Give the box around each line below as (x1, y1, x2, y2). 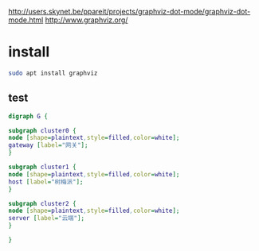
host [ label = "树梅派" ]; (8, 178, 84, 186)
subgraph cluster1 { (8, 163, 77, 171)
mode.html (8, 15, 44, 25)
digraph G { (8, 112, 48, 120)
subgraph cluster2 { (8, 199, 77, 207)
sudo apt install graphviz (8, 69, 98, 77)
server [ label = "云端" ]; (8, 214, 85, 222)
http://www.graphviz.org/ (45, 15, 128, 25)
